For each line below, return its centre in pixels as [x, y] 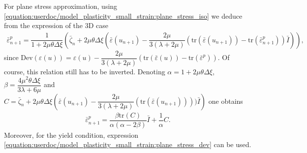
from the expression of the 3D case [56, 25]
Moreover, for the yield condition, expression [71, 135]
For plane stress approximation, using [61, 6]
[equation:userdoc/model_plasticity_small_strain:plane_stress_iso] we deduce [123, 15]
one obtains [226, 101]
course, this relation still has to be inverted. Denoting [85, 71]
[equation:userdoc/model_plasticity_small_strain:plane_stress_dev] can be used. [128, 144]
